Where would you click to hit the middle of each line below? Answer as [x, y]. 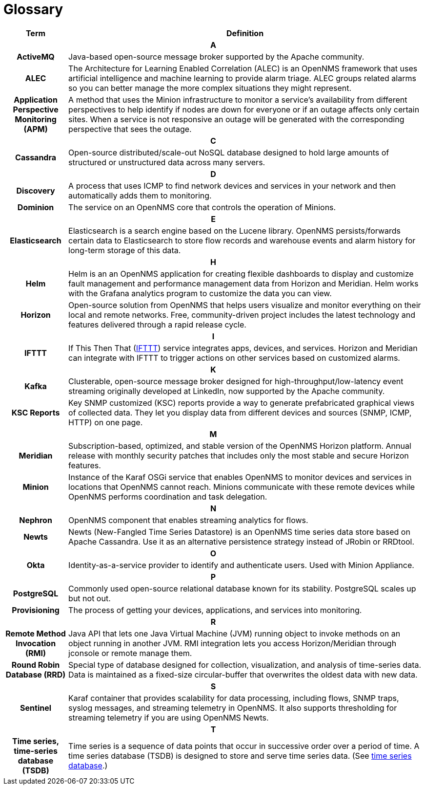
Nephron [36, 520]
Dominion [36, 207]
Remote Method [36, 633]
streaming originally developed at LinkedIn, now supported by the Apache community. [227, 391]
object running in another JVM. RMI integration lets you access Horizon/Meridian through [233, 643]
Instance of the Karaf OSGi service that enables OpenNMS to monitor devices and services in [240, 477]
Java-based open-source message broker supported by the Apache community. [216, 56]
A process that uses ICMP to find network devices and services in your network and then [232, 186]
